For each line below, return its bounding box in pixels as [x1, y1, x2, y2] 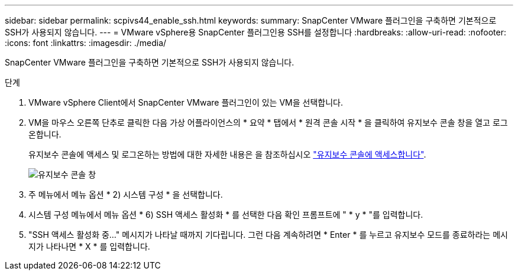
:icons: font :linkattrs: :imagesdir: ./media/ [5, 38, 167, 48]
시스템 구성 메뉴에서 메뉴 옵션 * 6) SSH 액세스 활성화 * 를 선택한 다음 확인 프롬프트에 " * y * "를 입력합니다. [28, 209, 423, 220]
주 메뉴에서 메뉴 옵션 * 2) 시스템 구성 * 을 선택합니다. [28, 189, 223, 199]
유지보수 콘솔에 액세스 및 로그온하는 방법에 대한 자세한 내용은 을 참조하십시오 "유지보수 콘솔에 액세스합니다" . [28, 149, 426, 159]
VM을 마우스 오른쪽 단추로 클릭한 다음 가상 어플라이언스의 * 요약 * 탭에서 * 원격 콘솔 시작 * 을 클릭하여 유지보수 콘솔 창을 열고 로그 [28, 117, 508, 127]
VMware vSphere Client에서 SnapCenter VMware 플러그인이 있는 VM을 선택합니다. [28, 97, 343, 107]
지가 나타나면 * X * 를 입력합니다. [28, 241, 150, 251]
